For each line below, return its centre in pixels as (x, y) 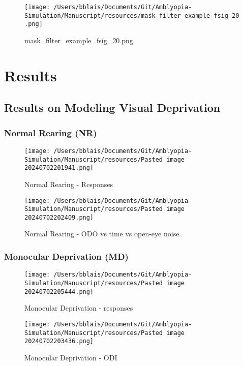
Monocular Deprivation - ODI (71, 357)
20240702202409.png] (59, 217)
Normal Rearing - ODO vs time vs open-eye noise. (103, 234)
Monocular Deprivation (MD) (66, 256)
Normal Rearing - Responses (69, 184)
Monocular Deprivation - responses (79, 308)
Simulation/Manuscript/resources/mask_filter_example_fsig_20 (132, 16)
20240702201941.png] (59, 168)
